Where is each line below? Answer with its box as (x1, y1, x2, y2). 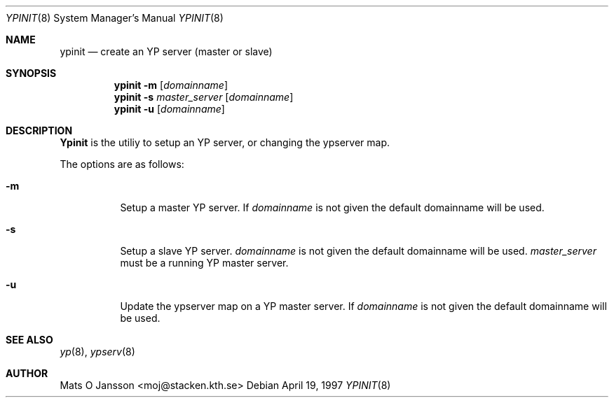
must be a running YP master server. (120, 257, 289, 269)
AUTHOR (6, 367, 48, 379)
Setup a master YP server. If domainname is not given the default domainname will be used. (120, 201, 545, 213)
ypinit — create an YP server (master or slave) (60, 45, 273, 57)
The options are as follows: (60, 158, 184, 170)
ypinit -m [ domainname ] (114, 79, 228, 91)
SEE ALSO (6, 334, 53, 346)
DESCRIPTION (6, 125, 73, 136)
